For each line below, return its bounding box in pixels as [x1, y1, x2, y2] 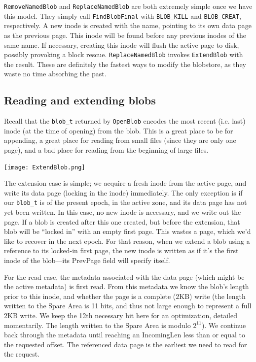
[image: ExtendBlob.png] [4, 164, 85, 171]
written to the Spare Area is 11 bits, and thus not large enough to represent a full [4, 300, 252, 311]
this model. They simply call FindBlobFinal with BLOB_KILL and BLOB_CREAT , [4, 10, 241, 21]
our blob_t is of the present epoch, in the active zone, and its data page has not [4, 197, 247, 207]
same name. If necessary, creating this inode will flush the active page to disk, [4, 39, 239, 50]
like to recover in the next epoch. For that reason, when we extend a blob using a [4, 235, 250, 246]
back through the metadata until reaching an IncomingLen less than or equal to [4, 329, 245, 340]
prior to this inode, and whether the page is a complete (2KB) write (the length [4, 291, 246, 301]
